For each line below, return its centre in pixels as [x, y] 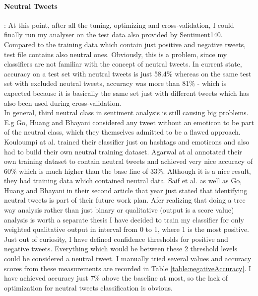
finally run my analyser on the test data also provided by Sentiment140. [113, 35]
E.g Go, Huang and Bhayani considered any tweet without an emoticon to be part [129, 122]
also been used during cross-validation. [63, 103]
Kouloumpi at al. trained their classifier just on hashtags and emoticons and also [127, 141]
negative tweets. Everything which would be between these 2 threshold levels [121, 249]
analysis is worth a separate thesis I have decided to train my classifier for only [124, 219]
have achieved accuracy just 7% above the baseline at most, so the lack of [116, 278]
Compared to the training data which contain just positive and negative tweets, [125, 44]
